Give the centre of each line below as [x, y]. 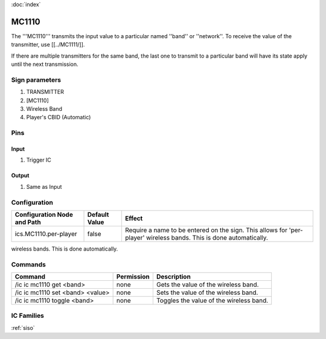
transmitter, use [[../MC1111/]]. [48, 45]
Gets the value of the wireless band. [207, 285]
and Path [28, 222]
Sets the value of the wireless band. [207, 292]
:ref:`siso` [23, 327]
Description [174, 277]
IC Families [28, 316]
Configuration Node [44, 214]
